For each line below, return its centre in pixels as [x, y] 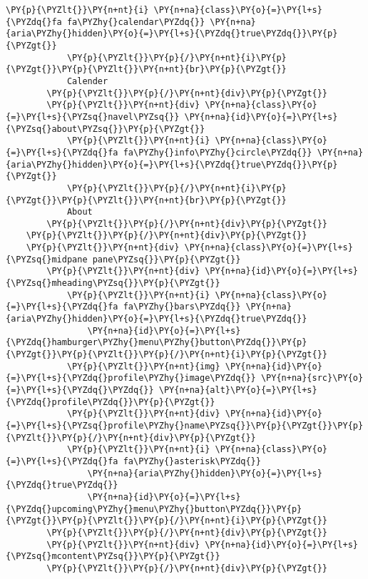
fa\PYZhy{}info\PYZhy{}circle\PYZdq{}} [218, 152]
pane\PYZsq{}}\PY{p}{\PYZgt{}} [167, 259]
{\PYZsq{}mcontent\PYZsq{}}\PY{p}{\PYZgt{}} [113, 557]
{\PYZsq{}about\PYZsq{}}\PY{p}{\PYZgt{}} [106, 129]
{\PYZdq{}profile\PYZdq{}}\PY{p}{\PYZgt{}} [111, 402]
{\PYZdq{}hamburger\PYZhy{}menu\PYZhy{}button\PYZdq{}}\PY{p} [157, 343]
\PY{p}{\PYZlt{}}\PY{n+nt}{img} [143, 366]
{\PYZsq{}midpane [47, 259]
